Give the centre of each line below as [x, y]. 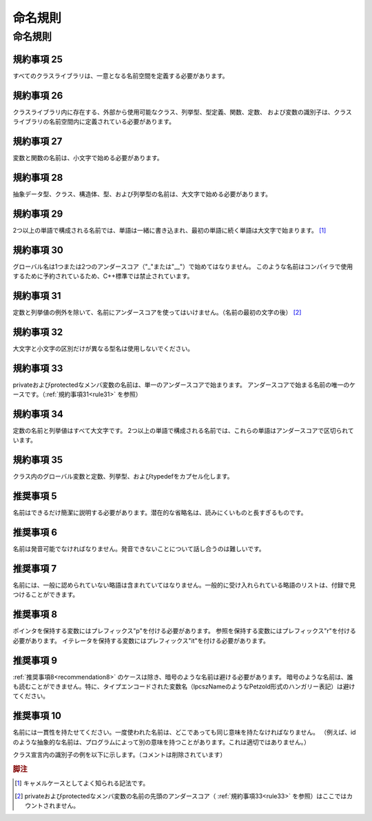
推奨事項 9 [35, 660]
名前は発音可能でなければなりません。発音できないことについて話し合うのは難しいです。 [139, 549]
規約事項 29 [38, 214]
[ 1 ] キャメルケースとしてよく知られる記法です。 [82, 783]
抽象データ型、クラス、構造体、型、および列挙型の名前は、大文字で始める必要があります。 [142, 194]
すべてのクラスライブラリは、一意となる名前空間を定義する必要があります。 [121, 75]
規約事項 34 [38, 414]
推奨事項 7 [35, 569]
